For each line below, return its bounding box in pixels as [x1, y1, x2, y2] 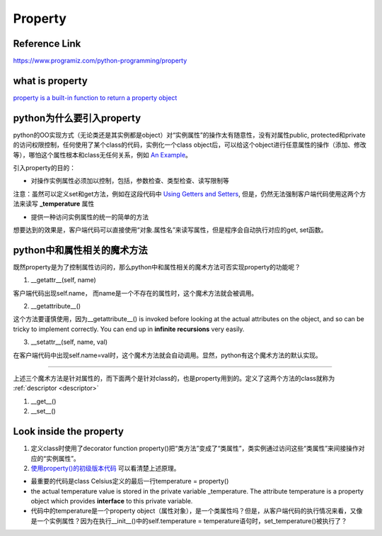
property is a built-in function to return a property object [13, 93, 178, 102]
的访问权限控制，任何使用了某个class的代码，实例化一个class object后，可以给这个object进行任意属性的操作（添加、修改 [13, 140, 367, 149]
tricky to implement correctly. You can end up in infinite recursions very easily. [13, 325, 245, 333]
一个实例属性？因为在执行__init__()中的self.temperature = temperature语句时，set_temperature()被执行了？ [36, 516, 347, 525]
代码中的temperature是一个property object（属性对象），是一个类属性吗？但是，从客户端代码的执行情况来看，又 [30, 507, 357, 515]
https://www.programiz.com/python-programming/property [13, 57, 187, 65]
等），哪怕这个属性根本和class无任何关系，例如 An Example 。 [13, 150, 192, 159]
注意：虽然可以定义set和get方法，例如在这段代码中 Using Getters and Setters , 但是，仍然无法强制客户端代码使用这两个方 [13, 189, 366, 198]
